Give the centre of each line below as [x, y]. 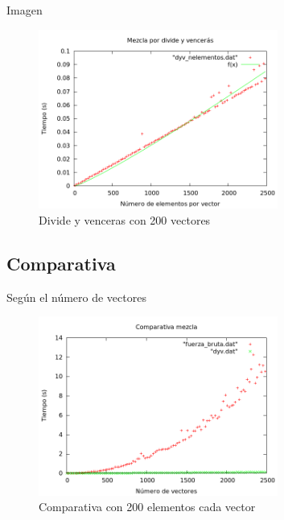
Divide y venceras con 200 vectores [125, 219]
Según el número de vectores [76, 297]
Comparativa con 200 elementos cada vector [147, 507]
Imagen [25, 10]
